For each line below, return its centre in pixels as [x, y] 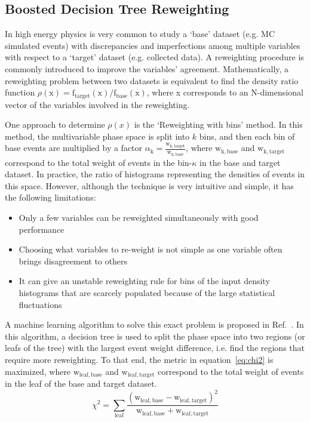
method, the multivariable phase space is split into [97, 136]
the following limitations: [50, 197]
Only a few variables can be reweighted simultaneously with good [139, 218]
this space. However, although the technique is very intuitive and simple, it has [149, 185]
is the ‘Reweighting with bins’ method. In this [218, 124]
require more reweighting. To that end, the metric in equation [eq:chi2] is [139, 359]
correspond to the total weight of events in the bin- [99, 162]
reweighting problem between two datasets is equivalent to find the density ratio [152, 80]
